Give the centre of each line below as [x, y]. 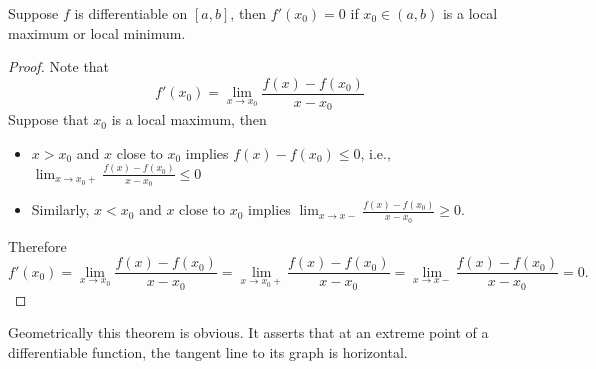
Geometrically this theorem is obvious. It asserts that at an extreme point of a [248, 332]
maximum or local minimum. [97, 32]
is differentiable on [131, 13]
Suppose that [48, 119]
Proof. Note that [59, 66]
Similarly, [60, 209]
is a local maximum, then [189, 119]
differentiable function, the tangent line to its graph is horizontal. [208, 351]
